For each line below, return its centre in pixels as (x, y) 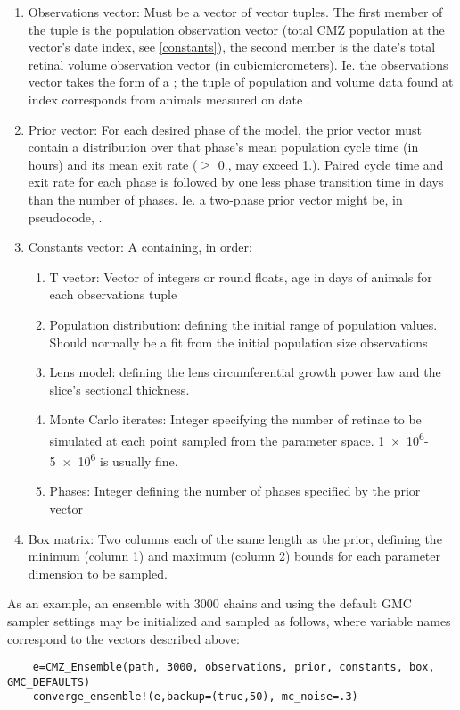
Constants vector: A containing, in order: (140, 247)
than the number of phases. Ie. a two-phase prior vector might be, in (215, 199)
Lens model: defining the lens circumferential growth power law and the (245, 372)
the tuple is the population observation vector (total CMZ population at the (236, 29)
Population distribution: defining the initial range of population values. (243, 324)
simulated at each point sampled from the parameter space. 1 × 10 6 (237, 439)
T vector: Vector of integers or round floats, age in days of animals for (241, 276)
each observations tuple (113, 294)
